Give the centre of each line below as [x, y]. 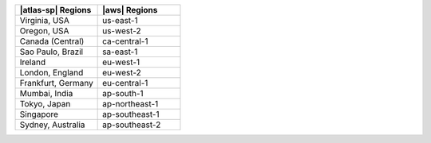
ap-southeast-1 [131, 114]
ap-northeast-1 [130, 104]
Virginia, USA [44, 20]
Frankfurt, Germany [56, 83]
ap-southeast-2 [132, 125]
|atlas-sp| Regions [55, 10]
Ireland [33, 62]
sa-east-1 [120, 52]
